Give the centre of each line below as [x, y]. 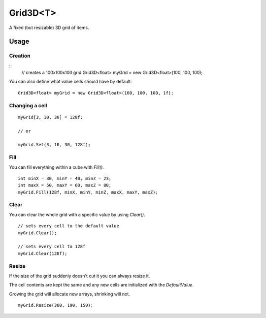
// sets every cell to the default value [68, 226]
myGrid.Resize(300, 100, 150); [56, 305]
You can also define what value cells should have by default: [70, 82]
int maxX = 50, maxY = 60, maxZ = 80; [65, 185]
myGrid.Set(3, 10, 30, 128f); [54, 145]
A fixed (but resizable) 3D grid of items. [49, 28]
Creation [20, 56]
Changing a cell [28, 105]
